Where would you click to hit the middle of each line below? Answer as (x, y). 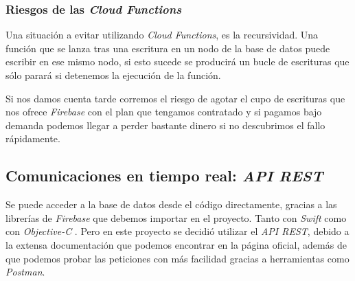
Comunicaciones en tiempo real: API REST (164, 176)
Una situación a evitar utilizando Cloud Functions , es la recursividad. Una (162, 35)
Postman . (25, 272)
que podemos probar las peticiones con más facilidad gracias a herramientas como (177, 258)
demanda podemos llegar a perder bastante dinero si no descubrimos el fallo (165, 125)
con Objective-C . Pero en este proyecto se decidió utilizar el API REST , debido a (177, 231)
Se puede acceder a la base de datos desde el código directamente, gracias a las (171, 204)
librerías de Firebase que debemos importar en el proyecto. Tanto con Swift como (176, 217)
